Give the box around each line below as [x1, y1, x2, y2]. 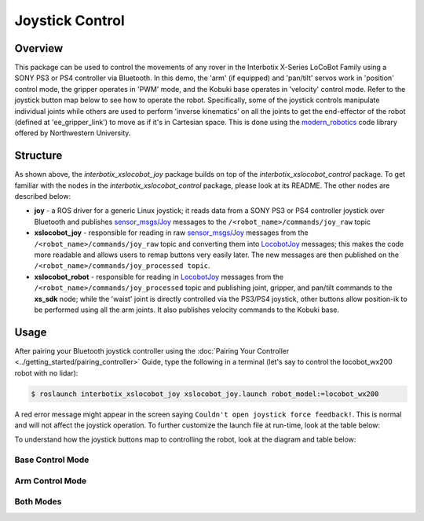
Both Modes [14, 496, 62, 507]
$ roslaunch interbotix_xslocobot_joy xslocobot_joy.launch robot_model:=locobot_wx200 [31, 389, 379, 398]
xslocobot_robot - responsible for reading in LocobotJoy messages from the [34, 272, 284, 281]
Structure [14, 149, 63, 163]
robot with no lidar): [14, 368, 79, 377]
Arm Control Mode [14, 475, 87, 486]
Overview [14, 42, 64, 55]
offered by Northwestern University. [14, 128, 131, 138]
